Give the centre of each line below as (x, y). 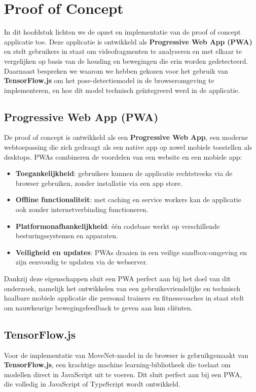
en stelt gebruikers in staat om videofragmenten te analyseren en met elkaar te (123, 51)
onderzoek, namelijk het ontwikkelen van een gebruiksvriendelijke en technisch (122, 288)
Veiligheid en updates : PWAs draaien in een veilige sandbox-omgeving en (131, 252)
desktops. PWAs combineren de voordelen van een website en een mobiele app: (123, 156)
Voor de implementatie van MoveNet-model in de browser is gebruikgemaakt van (126, 355)
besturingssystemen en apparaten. (67, 236)
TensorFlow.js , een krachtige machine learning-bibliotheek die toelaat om (117, 365)
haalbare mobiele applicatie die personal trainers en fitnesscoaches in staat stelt (124, 298)
